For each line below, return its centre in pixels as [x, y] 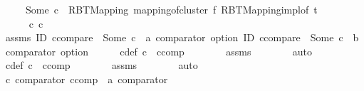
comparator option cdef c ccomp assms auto [158, 51]
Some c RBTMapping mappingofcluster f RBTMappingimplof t [171, 9]
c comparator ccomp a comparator [87, 79]
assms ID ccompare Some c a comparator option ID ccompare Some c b [182, 37]
